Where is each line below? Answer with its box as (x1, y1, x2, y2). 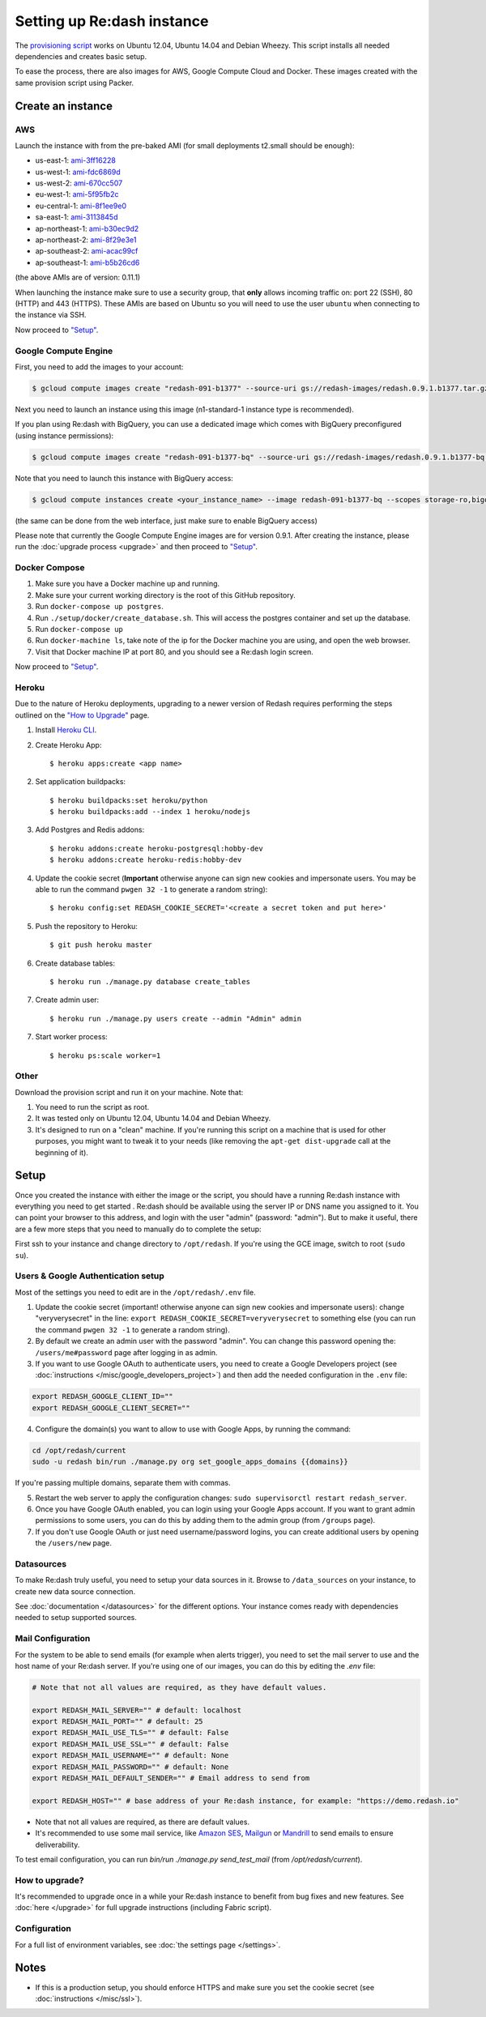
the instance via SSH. (15, 310, 87, 320)
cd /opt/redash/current (32, 1446, 127, 1455)
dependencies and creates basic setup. (15, 51, 147, 61)
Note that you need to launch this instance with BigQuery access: (15, 473, 234, 483)
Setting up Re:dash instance (15, 12, 209, 30)
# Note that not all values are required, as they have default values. (32, 1682, 327, 1692)
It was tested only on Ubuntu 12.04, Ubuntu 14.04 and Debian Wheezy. (35, 1114, 271, 1124)
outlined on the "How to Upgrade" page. (15, 710, 150, 720)
